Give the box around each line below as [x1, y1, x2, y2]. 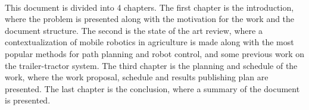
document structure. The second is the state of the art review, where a [5, 24, 263, 36]
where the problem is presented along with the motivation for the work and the [5, 12, 295, 25]
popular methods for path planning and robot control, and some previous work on [5, 47, 304, 59]
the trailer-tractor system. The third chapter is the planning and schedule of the [5, 59, 298, 71]
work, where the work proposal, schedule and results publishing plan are [5, 71, 269, 83]
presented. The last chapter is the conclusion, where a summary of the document [5, 82, 300, 95]
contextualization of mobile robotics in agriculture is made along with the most [5, 36, 294, 48]
